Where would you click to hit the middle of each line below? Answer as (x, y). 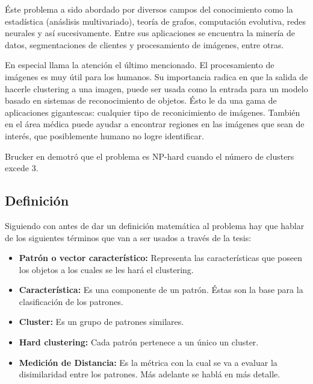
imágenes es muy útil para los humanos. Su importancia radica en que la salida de (156, 76)
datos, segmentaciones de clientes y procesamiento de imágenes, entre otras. (144, 44)
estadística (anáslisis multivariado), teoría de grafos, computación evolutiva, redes (156, 21)
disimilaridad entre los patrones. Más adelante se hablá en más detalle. (150, 374)
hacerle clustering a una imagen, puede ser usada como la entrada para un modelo (156, 88)
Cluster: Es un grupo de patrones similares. (101, 322)
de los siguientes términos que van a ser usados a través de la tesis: (128, 237)
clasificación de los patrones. (71, 301)
